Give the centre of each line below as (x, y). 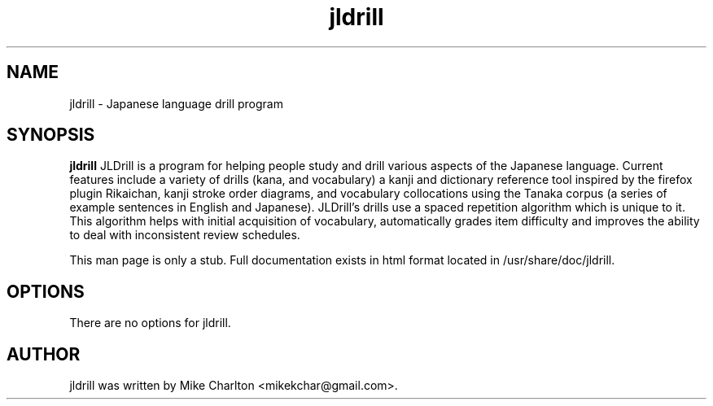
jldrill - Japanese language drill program (176, 103)
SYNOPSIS (51, 135)
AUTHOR (44, 354)
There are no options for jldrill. (150, 323)
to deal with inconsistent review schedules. (185, 235)
